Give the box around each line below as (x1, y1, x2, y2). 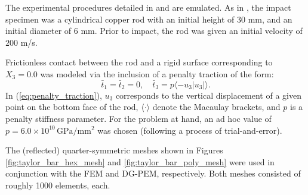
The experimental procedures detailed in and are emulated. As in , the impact (5, 1, 291, 13)
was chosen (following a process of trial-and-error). (97, 124, 282, 136)
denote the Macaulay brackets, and (152, 100, 281, 113)
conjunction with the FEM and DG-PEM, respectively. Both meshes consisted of (5, 167, 301, 180)
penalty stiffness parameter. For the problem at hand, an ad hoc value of (5, 112, 272, 124)
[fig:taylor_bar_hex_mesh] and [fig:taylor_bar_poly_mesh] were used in (5, 155, 275, 168)
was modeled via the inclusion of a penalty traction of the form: (40, 67, 274, 80)
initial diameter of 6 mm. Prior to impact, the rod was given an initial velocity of (5, 24, 303, 37)
